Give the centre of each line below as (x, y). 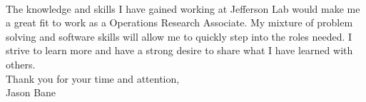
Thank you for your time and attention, (93, 78)
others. (21, 64)
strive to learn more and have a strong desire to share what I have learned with (179, 50)
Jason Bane (31, 92)
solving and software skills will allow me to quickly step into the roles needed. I (179, 36)
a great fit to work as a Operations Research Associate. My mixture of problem (179, 22)
